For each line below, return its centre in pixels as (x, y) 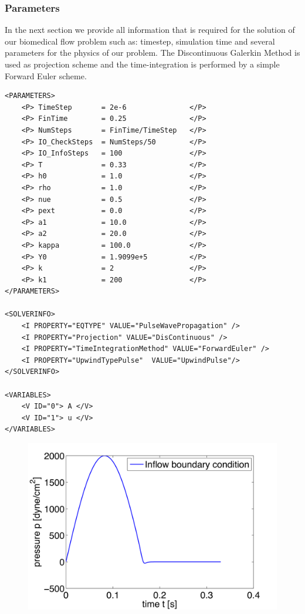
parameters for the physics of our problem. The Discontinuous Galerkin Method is (152, 53)
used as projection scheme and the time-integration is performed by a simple (142, 64)
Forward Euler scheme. (46, 75)
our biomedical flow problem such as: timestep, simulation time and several (140, 41)
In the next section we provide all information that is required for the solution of (150, 30)
